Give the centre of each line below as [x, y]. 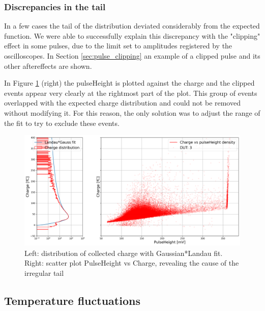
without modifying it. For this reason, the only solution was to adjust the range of [132, 112]
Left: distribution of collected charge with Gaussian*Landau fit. [124, 253]
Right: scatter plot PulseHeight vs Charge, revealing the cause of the [132, 263]
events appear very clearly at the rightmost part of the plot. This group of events [131, 93]
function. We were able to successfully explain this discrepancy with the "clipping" [132, 35]
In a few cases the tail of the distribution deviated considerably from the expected [132, 26]
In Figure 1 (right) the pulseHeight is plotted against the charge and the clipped [129, 83]
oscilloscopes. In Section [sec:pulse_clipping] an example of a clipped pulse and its [132, 56]
